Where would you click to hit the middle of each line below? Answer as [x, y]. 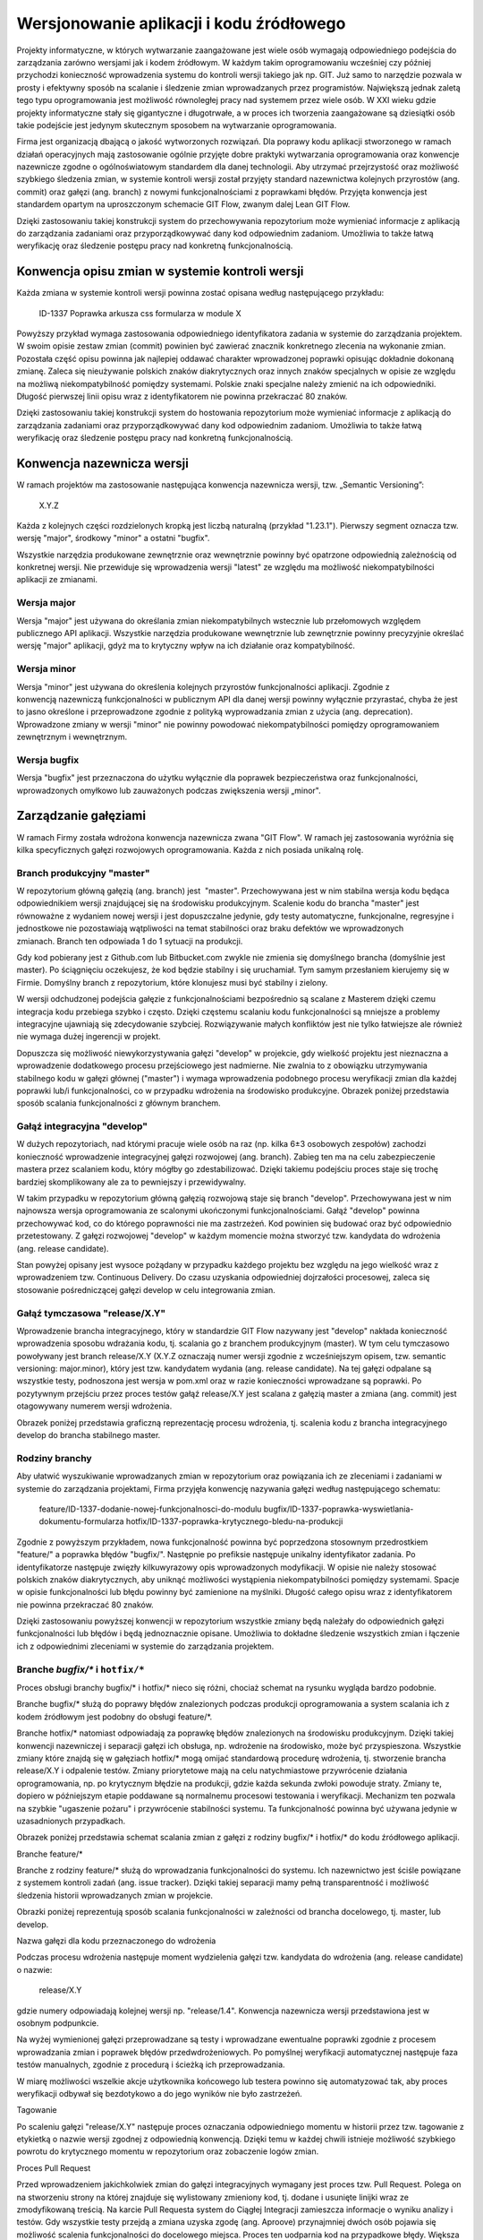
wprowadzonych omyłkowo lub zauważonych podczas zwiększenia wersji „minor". [169, 790]
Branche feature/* [50, 1854]
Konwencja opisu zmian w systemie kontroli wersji [160, 272]
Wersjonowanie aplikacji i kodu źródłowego [181, 23]
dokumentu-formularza [81, 1521]
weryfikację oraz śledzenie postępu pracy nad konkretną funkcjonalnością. [155, 438]
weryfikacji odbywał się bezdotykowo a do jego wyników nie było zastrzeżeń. [160, 2093]
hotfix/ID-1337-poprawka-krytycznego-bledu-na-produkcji [234, 1521]
